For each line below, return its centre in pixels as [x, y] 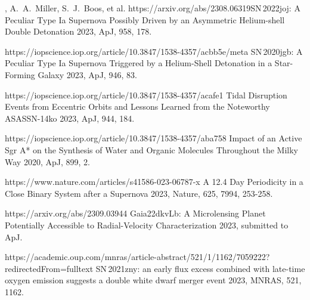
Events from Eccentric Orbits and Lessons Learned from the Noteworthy [137, 106]
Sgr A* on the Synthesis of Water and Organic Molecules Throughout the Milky [151, 149]
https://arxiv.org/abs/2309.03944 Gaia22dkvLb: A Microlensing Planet [135, 213]
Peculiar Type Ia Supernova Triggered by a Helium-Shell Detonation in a [139, 63]
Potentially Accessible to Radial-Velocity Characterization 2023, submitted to [147, 225]
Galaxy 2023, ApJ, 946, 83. [87, 74]
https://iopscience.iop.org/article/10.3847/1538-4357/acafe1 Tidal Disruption [146, 95]
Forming [20, 74]
